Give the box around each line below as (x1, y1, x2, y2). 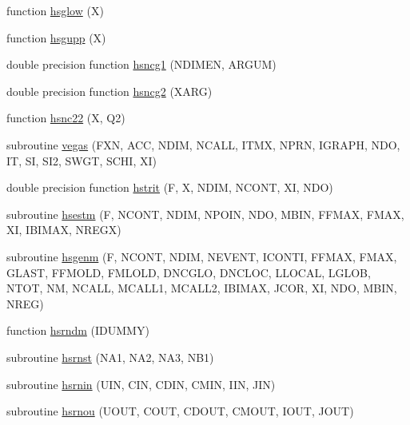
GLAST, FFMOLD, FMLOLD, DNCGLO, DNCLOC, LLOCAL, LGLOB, (6, 264, 371, 280)
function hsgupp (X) (6, 29, 106, 46)
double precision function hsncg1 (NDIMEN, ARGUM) (6, 56, 277, 73)
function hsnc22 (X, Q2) (6, 109, 125, 126)
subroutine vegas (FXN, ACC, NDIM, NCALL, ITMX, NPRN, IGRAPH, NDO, (6, 136, 400, 153)
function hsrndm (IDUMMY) (6, 322, 149, 339)
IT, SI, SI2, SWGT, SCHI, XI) (6, 152, 157, 169)
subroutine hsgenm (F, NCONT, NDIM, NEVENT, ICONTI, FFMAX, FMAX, (6, 248, 397, 264)
